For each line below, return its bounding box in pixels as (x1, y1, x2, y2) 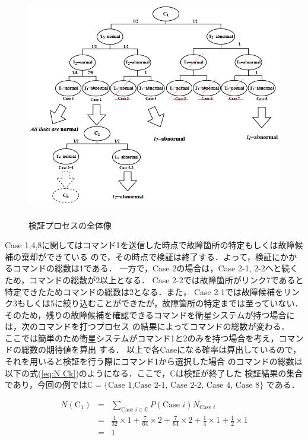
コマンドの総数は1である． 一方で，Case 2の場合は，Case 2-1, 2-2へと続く (12, 262, 299, 274)
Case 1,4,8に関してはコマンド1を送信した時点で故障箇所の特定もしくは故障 (5, 239, 295, 251)
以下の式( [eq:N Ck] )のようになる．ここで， (5, 366, 170, 379)
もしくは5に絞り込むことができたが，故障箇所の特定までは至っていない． (17, 297, 303, 309)
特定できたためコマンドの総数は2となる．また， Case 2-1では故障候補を (5, 285, 284, 297)
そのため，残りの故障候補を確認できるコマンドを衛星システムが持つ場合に (5, 308, 295, 321)
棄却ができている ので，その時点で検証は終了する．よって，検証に (21, 250, 280, 262)
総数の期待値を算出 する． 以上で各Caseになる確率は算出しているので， (21, 343, 301, 356)
